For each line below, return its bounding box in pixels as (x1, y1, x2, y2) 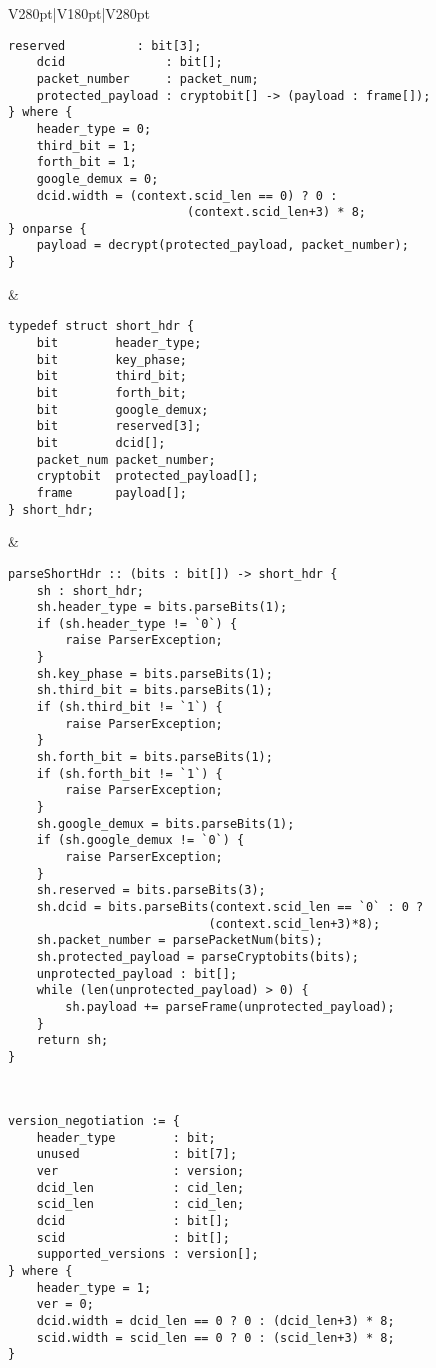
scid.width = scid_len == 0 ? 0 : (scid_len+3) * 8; (36, 1330, 395, 1345)
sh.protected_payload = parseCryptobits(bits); (36, 949, 359, 964)
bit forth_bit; (36, 386, 187, 400)
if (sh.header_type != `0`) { (36, 616, 238, 631)
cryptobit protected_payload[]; (36, 469, 259, 484)
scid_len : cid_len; (36, 1197, 245, 1212)
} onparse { (8, 221, 87, 236)
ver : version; (36, 1164, 245, 1179)
